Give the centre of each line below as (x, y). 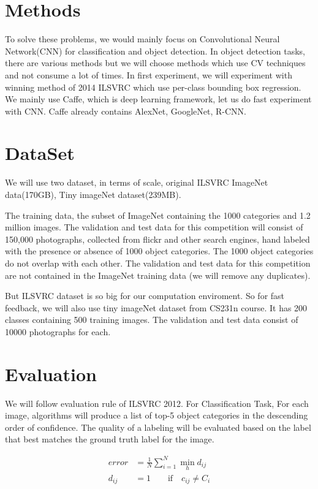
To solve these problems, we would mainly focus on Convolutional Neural (142, 39)
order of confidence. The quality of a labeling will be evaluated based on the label (158, 427)
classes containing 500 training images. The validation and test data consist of (152, 320)
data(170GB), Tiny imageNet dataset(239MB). (93, 194)
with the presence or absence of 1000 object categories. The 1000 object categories (159, 251)
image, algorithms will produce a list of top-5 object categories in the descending (157, 415)
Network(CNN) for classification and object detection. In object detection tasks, (155, 51)
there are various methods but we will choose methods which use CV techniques (155, 63)
